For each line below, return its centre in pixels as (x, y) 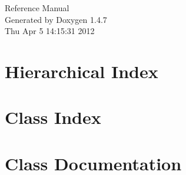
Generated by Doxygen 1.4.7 (56, 19)
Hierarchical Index (82, 71)
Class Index (53, 117)
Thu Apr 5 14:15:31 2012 (50, 31)
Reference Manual (37, 8)
